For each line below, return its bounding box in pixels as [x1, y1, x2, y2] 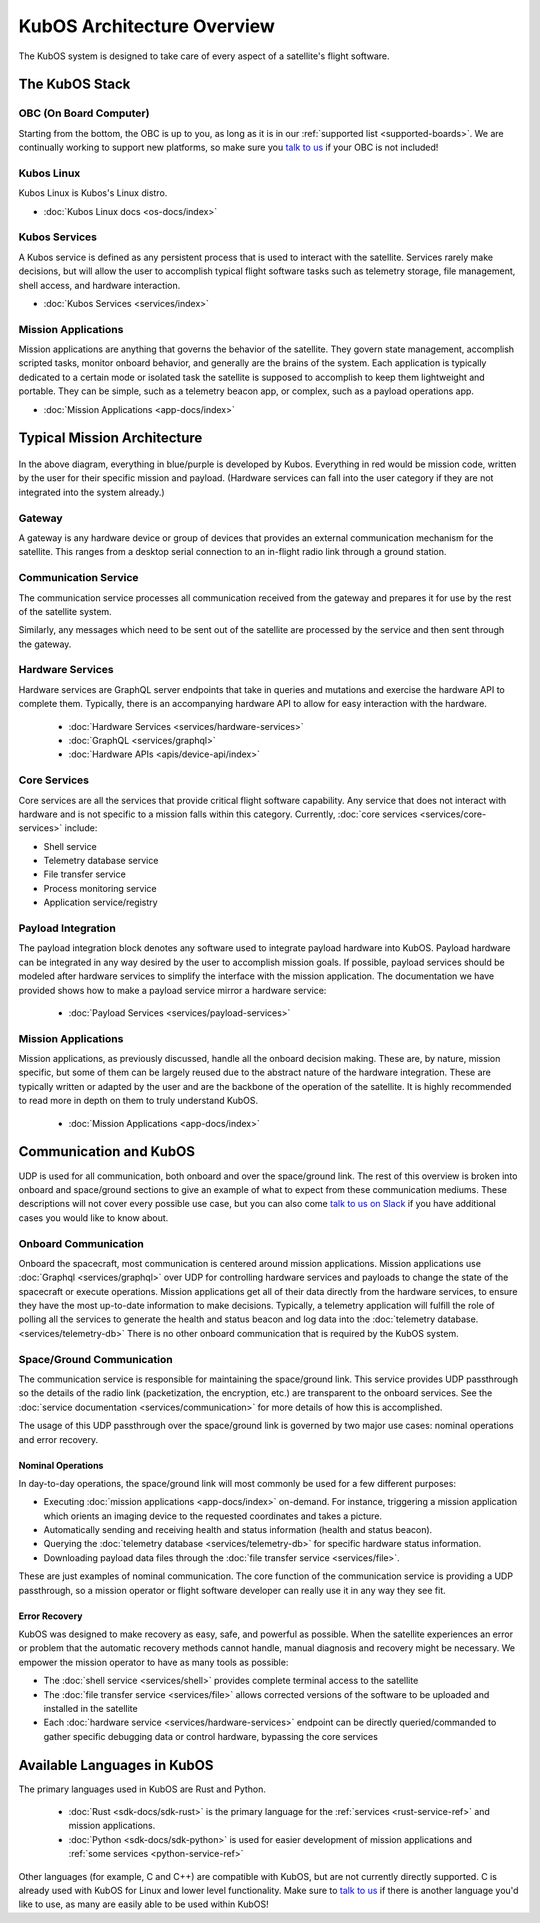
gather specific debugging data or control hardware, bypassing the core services [43, 1730, 379, 1742]
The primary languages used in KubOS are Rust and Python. [18, 1783, 267, 1795]
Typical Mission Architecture [18, 430, 203, 447]
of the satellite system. [18, 605, 112, 617]
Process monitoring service [43, 882, 157, 894]
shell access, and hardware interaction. [18, 279, 181, 291]
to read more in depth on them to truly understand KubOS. [18, 1095, 259, 1107]
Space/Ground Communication [18, 1352, 174, 1366]
